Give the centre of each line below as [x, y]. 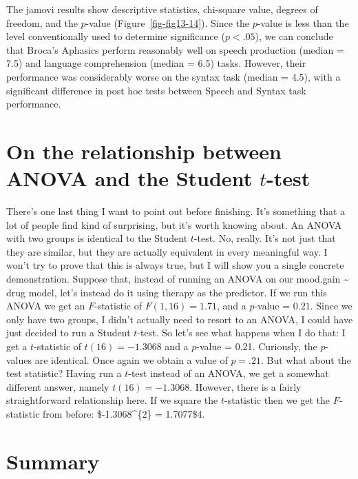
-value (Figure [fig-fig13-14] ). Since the [168, 22]
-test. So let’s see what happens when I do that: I [241, 333]
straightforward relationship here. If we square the [112, 400]
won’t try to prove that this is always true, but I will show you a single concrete [175, 265]
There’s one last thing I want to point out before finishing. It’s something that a [176, 211]
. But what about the [306, 359]
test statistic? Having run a [64, 373]
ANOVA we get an [46, 306]
